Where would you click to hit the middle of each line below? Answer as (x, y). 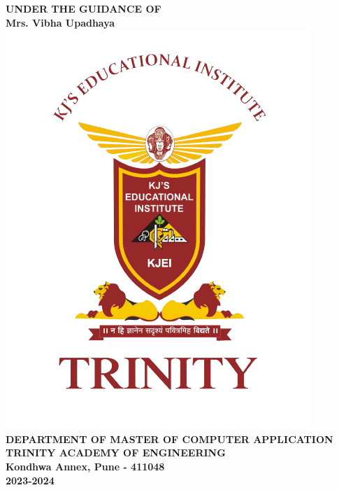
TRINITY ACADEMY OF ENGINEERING (116, 453)
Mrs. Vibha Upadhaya (60, 22)
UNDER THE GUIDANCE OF (84, 8)
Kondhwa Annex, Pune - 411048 (85, 466)
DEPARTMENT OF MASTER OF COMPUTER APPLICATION (169, 439)
